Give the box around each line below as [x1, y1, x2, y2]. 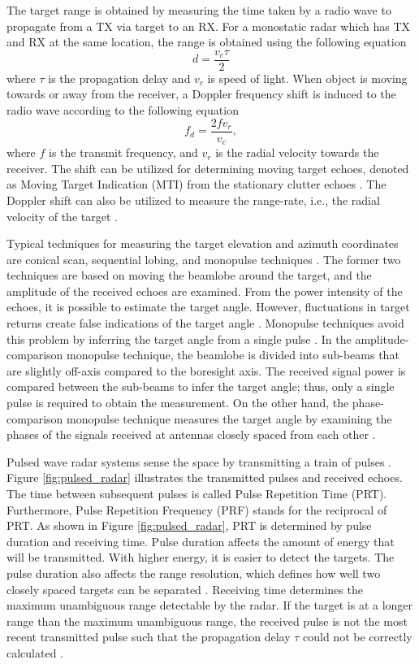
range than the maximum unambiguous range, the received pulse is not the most [6, 612, 408, 629]
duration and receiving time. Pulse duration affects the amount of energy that [6, 532, 395, 549]
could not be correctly [303, 628, 413, 645]
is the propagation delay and [48, 69, 191, 86]
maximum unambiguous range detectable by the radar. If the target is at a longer [6, 597, 413, 614]
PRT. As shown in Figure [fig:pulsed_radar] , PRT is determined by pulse [6, 517, 372, 534]
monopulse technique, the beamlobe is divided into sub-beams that [67, 346, 400, 363]
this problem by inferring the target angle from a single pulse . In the [6, 330, 352, 347]
